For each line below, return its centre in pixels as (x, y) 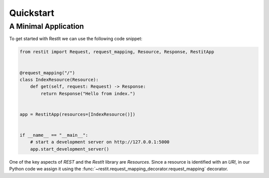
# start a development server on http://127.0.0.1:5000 (100, 142)
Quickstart (32, 13)
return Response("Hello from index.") (88, 93)
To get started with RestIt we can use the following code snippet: (76, 39)
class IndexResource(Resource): (59, 80)
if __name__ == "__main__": (54, 135)
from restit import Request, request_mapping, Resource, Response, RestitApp (117, 52)
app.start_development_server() (70, 149)
